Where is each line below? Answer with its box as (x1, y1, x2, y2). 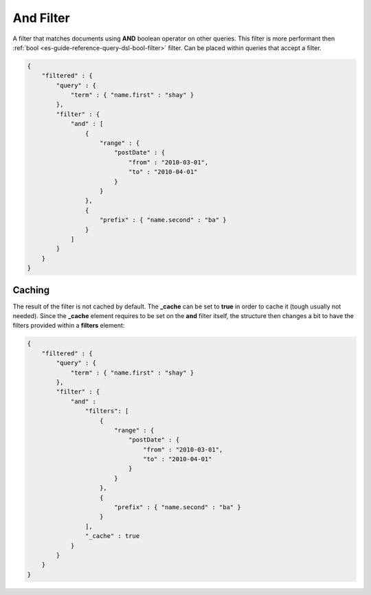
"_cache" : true (85, 532, 140, 540)
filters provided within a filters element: (12, 322, 125, 330)
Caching (12, 284, 50, 295)
